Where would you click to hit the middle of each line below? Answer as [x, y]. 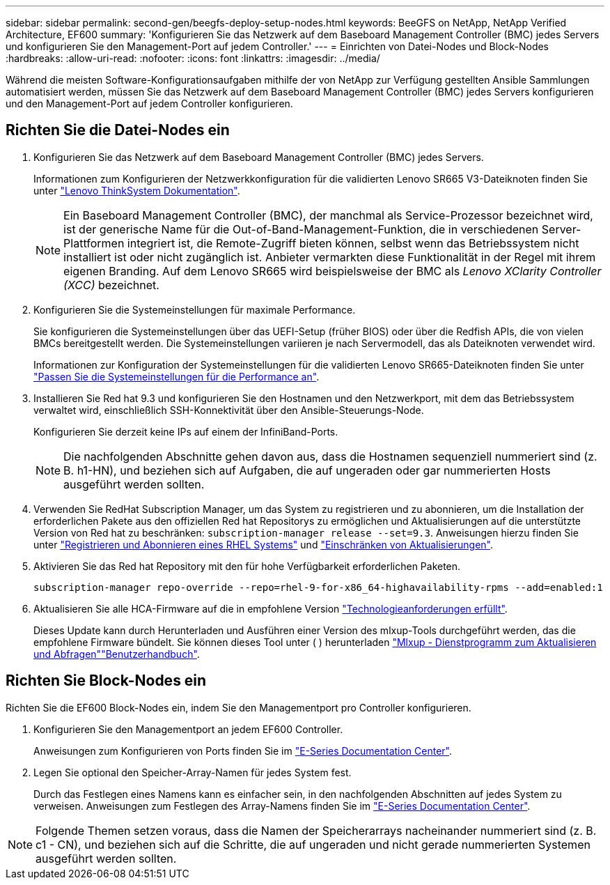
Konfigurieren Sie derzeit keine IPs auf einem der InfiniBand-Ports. [186, 431]
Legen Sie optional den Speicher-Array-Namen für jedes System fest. [193, 772]
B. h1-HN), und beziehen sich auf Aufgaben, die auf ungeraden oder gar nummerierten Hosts [307, 470]
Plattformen [94, 243]
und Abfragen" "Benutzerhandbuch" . [117, 654]
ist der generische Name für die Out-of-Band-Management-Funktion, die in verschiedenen [301, 229]
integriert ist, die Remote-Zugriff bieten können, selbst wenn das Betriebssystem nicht [353, 243]
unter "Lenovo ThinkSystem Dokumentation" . [137, 190]
